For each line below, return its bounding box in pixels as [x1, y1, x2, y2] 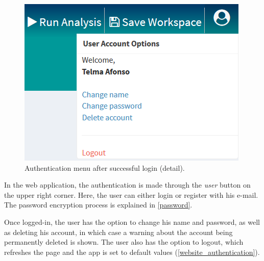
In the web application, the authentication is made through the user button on [4, 179, 251, 190]
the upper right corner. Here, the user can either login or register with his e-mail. [4, 189, 258, 200]
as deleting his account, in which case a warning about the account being [4, 226, 233, 237]
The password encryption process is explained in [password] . [4, 199, 193, 210]
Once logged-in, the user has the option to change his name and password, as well [4, 216, 260, 227]
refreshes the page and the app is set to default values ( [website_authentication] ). [4, 246, 260, 257]
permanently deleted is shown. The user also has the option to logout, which [4, 237, 244, 247]
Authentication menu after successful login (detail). [25, 162, 185, 173]
